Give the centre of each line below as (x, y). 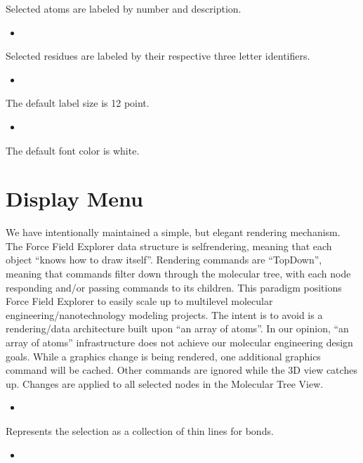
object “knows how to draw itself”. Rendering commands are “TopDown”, (164, 260)
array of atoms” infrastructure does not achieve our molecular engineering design (179, 343)
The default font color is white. (73, 150)
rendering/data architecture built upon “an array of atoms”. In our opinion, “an (177, 328)
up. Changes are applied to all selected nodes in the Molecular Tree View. (165, 383)
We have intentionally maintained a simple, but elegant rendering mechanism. (173, 232)
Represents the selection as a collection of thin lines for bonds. (140, 431)
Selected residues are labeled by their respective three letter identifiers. (158, 56)
